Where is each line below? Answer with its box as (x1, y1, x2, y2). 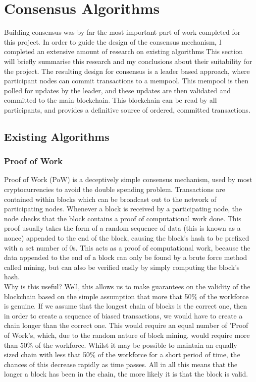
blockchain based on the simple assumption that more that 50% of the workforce (4, 291, 249, 301)
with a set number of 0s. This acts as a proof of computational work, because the (4, 242, 251, 253)
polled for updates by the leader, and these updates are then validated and (4, 85, 231, 95)
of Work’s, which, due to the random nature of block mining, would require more (4, 329, 250, 340)
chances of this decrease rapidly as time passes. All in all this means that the (4, 359, 238, 369)
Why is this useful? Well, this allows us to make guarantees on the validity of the (4, 281, 251, 291)
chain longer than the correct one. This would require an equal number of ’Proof (4, 320, 248, 330)
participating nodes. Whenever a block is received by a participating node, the (4, 203, 242, 214)
